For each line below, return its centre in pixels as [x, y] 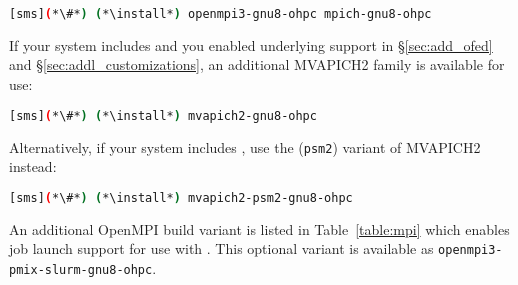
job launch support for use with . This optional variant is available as [221, 248]
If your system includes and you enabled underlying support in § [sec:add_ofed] [251, 44]
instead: [33, 166]
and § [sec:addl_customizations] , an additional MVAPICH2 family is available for [257, 64]
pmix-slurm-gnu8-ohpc [81, 269]
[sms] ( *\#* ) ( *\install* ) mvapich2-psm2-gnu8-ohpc [181, 197]
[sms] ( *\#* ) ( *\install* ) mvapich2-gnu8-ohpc [163, 115]
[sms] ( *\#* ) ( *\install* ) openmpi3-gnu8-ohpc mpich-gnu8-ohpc [220, 14]
